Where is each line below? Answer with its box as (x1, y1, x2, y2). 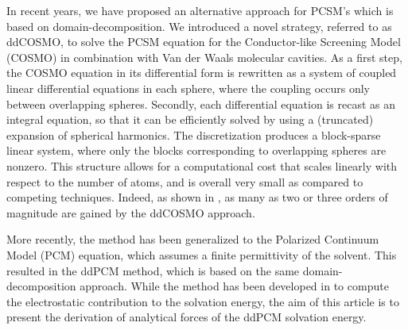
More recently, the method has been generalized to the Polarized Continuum (6, 231, 379, 247)
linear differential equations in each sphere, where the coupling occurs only (6, 79, 370, 96)
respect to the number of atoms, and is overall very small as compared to (6, 173, 363, 190)
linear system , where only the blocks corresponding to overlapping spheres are (6, 142, 387, 159)
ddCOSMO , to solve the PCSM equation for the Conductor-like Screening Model (6, 33, 401, 50)
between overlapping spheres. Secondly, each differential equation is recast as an (6, 95, 395, 112)
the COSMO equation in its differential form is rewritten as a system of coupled (6, 64, 397, 81)
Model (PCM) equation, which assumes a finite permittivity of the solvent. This (6, 246, 397, 263)
